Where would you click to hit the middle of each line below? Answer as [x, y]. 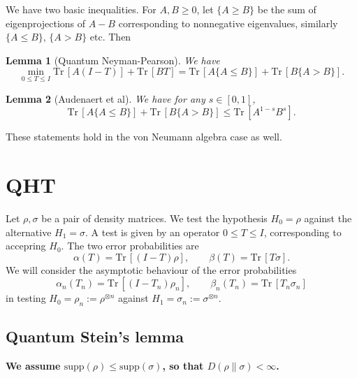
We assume [33, 366]
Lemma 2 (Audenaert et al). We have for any [105, 98]
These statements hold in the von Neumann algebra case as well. [144, 137]
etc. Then [110, 37]
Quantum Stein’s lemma [95, 336]
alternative [29, 232]
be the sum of [287, 9]
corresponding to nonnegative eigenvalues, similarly [228, 23]
